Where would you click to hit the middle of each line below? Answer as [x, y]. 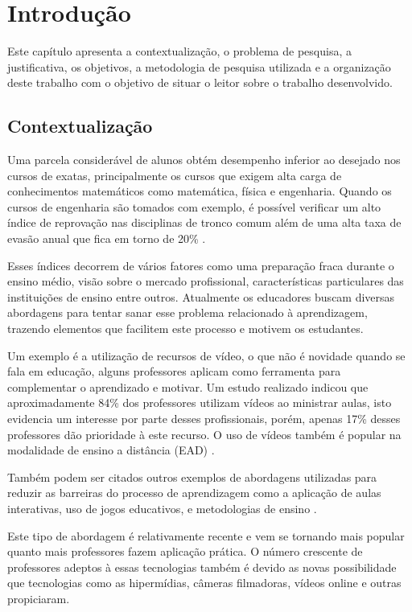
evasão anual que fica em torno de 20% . [107, 238]
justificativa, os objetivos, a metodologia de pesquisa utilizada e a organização [199, 66]
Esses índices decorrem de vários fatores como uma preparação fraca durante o [201, 265]
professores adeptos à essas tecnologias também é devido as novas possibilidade [202, 567]
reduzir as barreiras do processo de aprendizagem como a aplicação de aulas [194, 493]
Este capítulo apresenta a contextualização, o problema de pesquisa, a [179, 51]
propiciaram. [39, 598]
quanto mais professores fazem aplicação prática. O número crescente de [185, 551]
